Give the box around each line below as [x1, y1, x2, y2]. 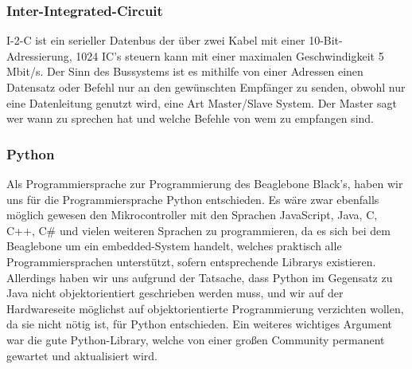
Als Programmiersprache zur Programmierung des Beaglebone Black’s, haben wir [6, 175, 403, 191]
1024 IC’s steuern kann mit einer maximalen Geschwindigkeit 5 [76, 47, 384, 64]
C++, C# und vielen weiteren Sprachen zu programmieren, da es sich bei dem [6, 222, 391, 238]
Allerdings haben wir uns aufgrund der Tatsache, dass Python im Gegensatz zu [6, 269, 393, 285]
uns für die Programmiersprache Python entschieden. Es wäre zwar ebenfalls [6, 190, 379, 207]
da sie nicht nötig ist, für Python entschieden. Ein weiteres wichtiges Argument [6, 316, 393, 332]
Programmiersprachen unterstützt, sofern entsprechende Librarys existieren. [6, 253, 376, 269]
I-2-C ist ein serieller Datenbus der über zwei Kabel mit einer [6, 32, 305, 49]
